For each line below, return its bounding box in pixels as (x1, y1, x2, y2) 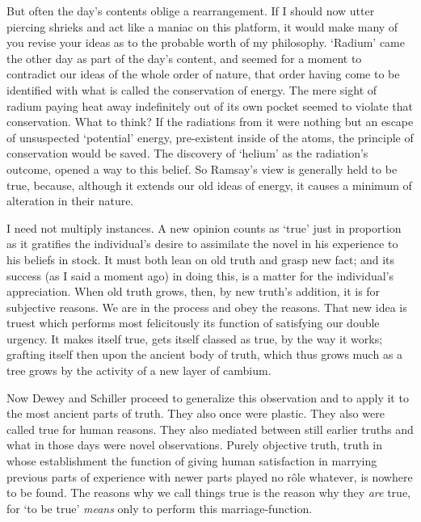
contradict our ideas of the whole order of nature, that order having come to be (6, 65, 400, 82)
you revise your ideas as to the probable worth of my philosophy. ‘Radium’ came (6, 34, 405, 51)
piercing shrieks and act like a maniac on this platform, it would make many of (6, 18, 398, 35)
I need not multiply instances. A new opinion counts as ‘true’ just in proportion (6, 219, 402, 236)
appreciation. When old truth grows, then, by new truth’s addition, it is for (6, 283, 381, 300)
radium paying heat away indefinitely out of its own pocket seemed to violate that (6, 97, 414, 114)
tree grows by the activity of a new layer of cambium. (6, 362, 272, 379)
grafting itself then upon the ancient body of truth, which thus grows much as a (6, 346, 403, 363)
